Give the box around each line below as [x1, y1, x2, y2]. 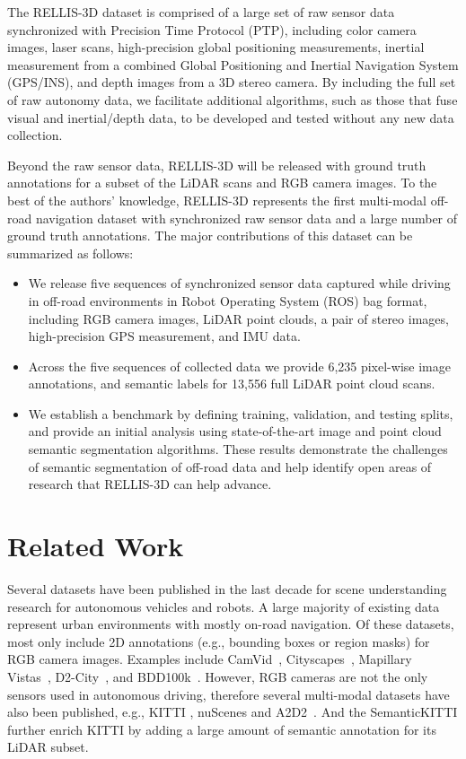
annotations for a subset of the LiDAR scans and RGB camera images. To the [7, 173, 437, 192]
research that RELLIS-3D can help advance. [28, 475, 272, 493]
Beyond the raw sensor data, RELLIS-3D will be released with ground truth [7, 155, 426, 174]
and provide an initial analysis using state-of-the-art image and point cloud [28, 422, 442, 441]
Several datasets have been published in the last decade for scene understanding [7, 579, 447, 598]
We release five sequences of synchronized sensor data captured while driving [28, 274, 451, 292]
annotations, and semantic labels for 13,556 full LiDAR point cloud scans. [28, 374, 435, 393]
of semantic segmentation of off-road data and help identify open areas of [28, 457, 432, 475]
